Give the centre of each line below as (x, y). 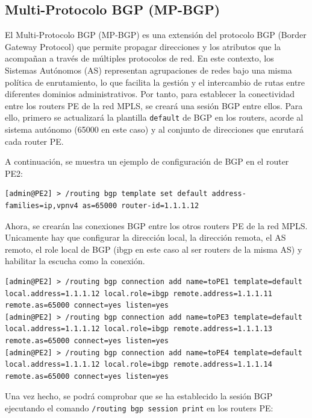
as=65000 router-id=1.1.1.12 (141, 205)
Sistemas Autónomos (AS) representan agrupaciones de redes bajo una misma (148, 70)
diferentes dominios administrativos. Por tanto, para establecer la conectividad (150, 94)
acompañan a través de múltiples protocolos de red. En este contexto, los (139, 58)
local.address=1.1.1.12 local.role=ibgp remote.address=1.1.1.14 (139, 365)
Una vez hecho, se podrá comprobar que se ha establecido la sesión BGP (139, 396)
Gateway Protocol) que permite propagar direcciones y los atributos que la (143, 46)
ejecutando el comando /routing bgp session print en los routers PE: (139, 407)
